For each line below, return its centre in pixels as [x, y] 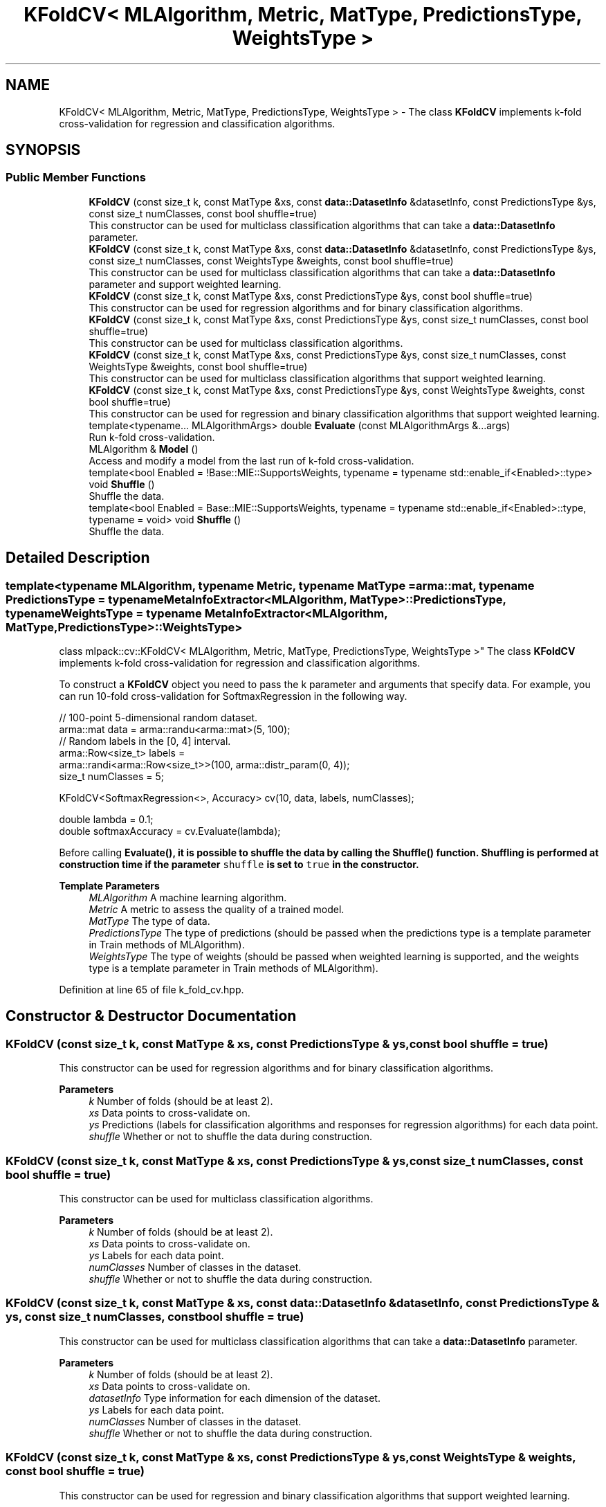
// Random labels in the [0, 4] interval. [145, 741]
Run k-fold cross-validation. [152, 437]
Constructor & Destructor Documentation [151, 1016]
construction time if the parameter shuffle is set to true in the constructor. [239, 865]
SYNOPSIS [43, 150]
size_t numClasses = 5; [112, 777]
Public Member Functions [76, 178]
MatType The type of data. [149, 921]
